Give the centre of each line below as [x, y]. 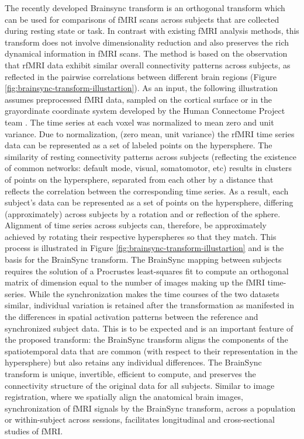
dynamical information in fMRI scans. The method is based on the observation [146, 53]
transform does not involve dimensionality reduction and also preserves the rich [147, 42]
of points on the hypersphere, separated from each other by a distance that [139, 179]
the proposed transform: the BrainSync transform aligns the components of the [146, 339]
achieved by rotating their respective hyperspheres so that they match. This [141, 236]
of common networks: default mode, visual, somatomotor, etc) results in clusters [148, 168]
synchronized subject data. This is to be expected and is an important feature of [149, 328]
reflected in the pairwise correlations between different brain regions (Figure [141, 76]
